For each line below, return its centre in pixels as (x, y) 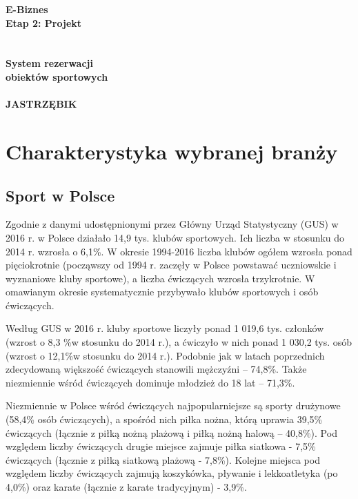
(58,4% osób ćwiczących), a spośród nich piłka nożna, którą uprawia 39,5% (164, 419)
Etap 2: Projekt (44, 22)
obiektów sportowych (57, 76)
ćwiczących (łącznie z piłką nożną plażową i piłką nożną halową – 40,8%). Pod (171, 432)
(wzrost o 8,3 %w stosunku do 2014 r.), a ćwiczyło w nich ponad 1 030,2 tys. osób (179, 342)
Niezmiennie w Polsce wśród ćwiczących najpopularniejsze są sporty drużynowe (173, 405)
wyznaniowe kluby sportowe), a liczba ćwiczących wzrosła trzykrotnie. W (160, 278)
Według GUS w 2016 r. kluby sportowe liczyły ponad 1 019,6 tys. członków (165, 328)
